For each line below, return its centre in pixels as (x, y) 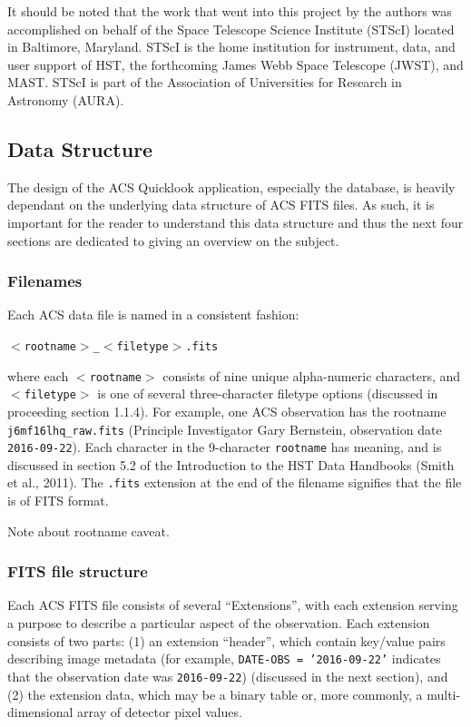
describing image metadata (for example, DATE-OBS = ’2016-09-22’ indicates (224, 658)
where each (38, 375)
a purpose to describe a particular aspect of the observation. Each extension (219, 623)
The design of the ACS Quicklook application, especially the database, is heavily (231, 187)
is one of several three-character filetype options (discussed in (268, 393)
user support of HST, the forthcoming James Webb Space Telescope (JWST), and (235, 64)
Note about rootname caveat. (88, 531)
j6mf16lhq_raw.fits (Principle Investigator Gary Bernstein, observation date (225, 429)
